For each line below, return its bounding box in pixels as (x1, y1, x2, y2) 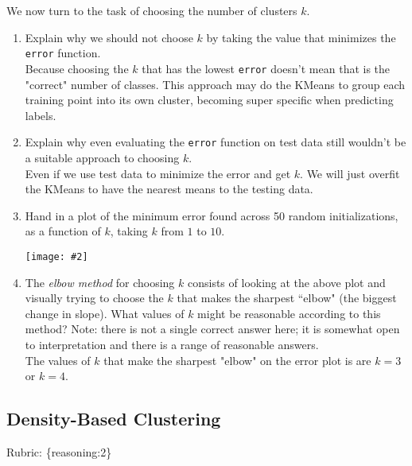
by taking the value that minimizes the (206, 29, 396, 45)
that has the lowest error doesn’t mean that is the (142, 60, 391, 76)
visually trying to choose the (25, 289, 164, 306)
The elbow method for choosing (25, 274, 175, 290)
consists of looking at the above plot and (187, 274, 386, 290)
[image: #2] (25, 250, 88, 262)
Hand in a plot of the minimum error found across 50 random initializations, (25, 207, 398, 223)
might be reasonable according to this (197, 305, 381, 321)
